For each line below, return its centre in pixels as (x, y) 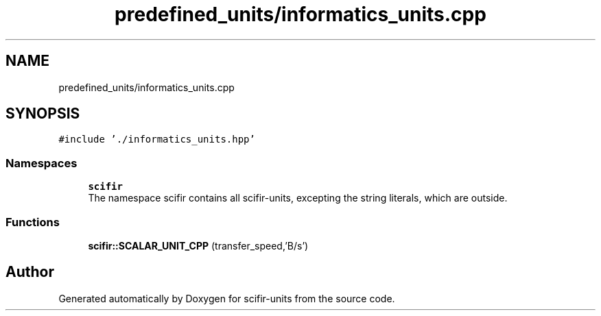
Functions (33, 222)
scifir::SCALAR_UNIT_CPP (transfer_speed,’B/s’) (198, 245)
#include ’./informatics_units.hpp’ (157, 139)
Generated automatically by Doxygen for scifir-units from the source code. (227, 298)
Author (30, 272)
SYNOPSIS (43, 114)
